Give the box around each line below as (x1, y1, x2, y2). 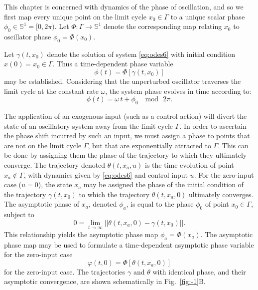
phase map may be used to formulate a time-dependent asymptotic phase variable (4, 239, 254, 250)
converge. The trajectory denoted (4, 159, 106, 170)
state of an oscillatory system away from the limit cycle (4, 120, 173, 131)
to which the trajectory (79, 189, 150, 199)
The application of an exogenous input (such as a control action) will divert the (4, 110, 247, 121)
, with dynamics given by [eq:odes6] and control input (23, 169, 188, 180)
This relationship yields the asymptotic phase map (4, 229, 158, 239)
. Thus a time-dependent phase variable (52, 58, 173, 69)
